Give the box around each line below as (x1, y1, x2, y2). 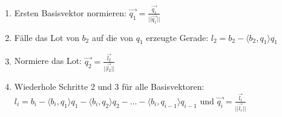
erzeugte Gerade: (146, 31, 209, 43)
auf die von (91, 31, 134, 43)
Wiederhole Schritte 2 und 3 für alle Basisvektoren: (14, 80, 205, 92)
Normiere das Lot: (14, 54, 82, 67)
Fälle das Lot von (14, 31, 79, 43)
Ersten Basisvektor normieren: (14, 6, 126, 19)
